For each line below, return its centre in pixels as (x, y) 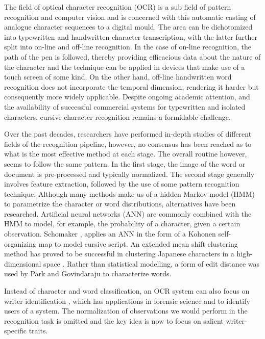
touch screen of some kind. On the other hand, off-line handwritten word (118, 77)
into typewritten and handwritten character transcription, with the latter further (131, 36)
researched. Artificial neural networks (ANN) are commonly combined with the (128, 213)
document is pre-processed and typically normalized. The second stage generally (129, 174)
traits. (38, 331)
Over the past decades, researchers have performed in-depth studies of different (128, 134)
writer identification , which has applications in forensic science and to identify (127, 301)
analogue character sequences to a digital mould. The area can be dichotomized (128, 27)
